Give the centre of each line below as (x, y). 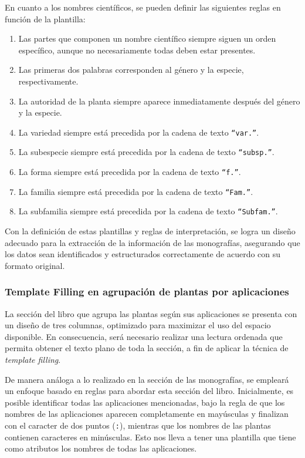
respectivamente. (48, 81)
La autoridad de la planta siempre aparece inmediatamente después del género (159, 101)
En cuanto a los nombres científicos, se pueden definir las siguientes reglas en (143, 7)
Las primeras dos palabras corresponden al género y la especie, (131, 70)
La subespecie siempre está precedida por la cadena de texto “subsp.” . (146, 152)
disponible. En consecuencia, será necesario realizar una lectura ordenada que (144, 336)
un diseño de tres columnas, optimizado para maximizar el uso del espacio (138, 325)
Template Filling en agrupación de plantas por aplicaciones (147, 292)
